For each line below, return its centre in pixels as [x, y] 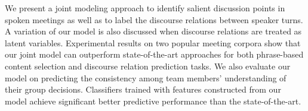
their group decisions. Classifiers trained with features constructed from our [143, 89]
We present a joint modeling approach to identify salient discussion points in [145, 8]
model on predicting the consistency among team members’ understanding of [146, 77]
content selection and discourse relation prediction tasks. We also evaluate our [148, 66]
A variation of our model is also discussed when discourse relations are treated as [153, 31]
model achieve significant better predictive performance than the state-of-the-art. [153, 101]
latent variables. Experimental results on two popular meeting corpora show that [153, 42]
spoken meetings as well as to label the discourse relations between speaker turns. [154, 19]
